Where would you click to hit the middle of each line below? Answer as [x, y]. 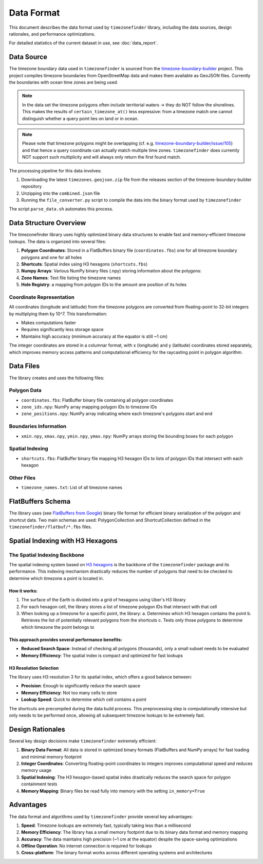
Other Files [22, 477]
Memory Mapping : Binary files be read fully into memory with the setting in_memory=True [113, 791]
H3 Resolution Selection [34, 668]
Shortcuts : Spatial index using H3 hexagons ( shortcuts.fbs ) [85, 264]
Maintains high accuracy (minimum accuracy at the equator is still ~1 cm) [94, 336]
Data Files [24, 366]
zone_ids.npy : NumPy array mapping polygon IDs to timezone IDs [89, 407]
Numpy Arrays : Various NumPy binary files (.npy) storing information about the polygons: [111, 271]
